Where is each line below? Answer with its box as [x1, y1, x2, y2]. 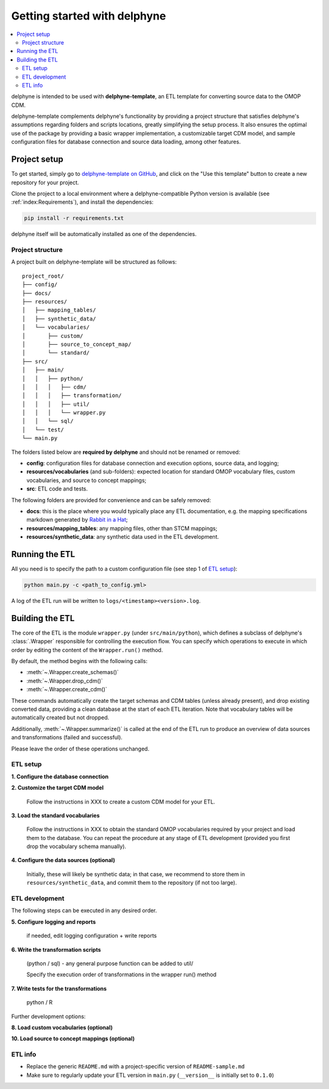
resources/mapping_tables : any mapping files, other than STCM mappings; [26, 525, 218, 532]
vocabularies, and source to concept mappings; [26, 476, 147, 484]
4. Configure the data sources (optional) [11, 857, 115, 864]
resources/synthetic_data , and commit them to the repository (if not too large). [26, 879, 237, 886]
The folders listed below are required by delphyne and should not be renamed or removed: [11, 448, 241, 456]
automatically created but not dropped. [11, 714, 110, 721]
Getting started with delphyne [11, 9, 166, 23]
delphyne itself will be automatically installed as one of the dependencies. [11, 231, 197, 238]
